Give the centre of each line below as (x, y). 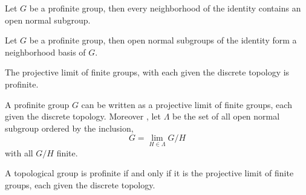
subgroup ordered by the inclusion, (69, 128)
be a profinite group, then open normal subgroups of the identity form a (163, 40)
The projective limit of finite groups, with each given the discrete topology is (147, 72)
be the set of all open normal (226, 116)
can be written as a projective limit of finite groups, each (187, 104)
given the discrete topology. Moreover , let (83, 116)
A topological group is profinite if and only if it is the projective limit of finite (149, 173)
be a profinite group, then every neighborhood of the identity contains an (165, 8)
